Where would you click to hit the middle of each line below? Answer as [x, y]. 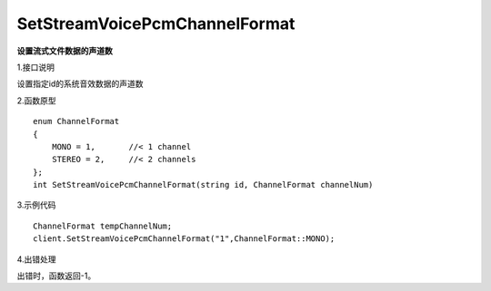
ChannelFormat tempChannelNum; [103, 226]
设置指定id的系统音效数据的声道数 [80, 84]
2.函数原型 [36, 101]
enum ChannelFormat [76, 121]
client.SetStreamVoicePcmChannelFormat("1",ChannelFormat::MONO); [184, 239]
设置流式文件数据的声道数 [65, 51]
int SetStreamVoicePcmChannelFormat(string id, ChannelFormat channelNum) [203, 185]
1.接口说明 [35, 67]
